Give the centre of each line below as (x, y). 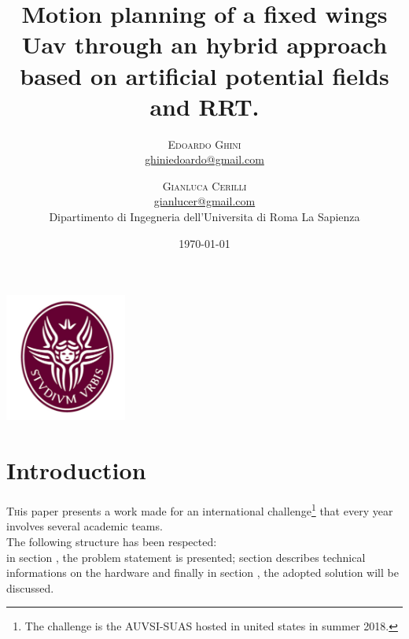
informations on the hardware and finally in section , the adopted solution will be (203, 573)
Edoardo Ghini (204, 144)
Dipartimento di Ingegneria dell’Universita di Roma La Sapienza (204, 217)
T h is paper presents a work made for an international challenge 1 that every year (200, 510)
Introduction (76, 470)
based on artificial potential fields (204, 75)
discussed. (30, 587)
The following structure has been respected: (112, 541)
